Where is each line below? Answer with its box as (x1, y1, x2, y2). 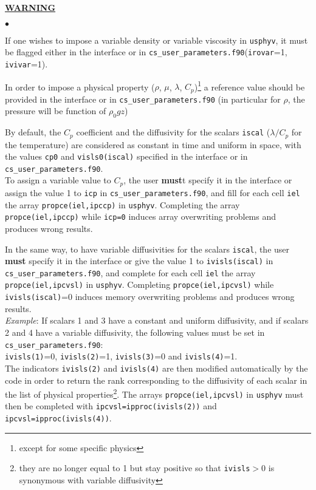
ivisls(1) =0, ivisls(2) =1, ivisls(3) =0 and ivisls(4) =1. (5, 350, 238, 362)
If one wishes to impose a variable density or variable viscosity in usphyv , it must (5, 33, 308, 46)
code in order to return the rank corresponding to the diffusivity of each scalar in (5, 373, 307, 386)
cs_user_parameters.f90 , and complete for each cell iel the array (5, 266, 256, 279)
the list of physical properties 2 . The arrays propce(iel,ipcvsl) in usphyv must (5, 386, 304, 400)
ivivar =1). (5, 57, 48, 70)
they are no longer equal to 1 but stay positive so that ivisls (19, 461, 250, 474)
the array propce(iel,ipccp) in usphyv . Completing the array (5, 198, 240, 211)
